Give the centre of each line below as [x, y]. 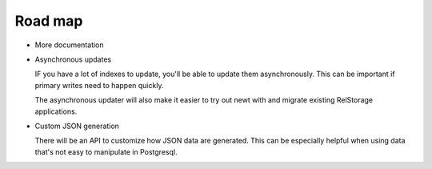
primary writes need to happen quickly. [99, 85]
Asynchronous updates [73, 59]
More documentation [69, 45]
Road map [49, 21]
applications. [56, 111]
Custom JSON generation [77, 126]
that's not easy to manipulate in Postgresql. [106, 151]
